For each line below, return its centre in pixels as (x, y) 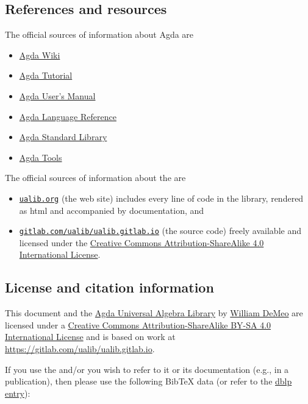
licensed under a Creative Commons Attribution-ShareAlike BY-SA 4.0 (138, 324)
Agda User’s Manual (57, 95)
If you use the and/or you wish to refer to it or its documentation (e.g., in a (147, 369)
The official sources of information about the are (95, 178)
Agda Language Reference (68, 116)
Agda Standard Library (63, 137)
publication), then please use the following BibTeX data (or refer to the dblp (149, 381)
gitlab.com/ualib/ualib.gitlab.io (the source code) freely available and (160, 231)
